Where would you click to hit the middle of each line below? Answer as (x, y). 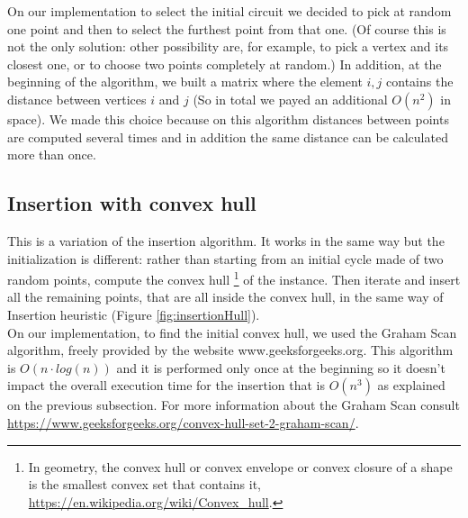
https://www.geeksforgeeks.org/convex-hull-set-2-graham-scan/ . (183, 422)
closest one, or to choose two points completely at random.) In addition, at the (225, 64)
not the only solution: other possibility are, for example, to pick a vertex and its (228, 46)
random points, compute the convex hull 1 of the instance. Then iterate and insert (234, 278)
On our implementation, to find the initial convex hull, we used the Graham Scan (232, 332)
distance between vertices (77, 99)
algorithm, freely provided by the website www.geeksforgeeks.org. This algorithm (230, 350)
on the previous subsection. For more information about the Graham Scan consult (234, 405)
